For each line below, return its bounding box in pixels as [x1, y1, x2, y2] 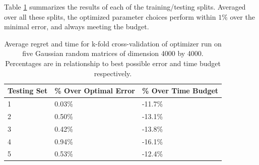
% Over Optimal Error [54, 85, 135, 96]
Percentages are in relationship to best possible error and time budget [5, 58, 221, 68]
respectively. [94, 68, 132, 78]
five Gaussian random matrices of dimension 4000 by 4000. [22, 48, 204, 59]
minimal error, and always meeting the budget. [4, 21, 149, 32]
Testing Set [8, 85, 48, 96]
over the [230, 11, 255, 22]
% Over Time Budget [142, 85, 219, 96]
